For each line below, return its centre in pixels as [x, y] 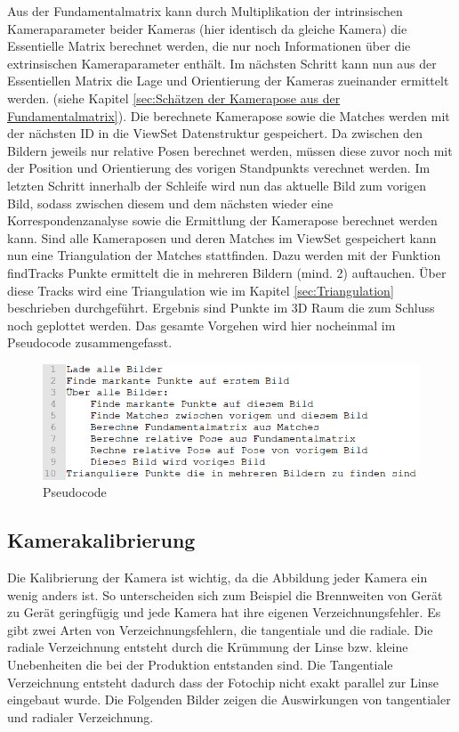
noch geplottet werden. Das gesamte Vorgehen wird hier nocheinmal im [201, 325]
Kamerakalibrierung [101, 540]
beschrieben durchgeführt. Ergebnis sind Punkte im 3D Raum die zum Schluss [221, 308]
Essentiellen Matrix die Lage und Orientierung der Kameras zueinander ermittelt [228, 81]
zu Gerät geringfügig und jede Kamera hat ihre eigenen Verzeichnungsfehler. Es [224, 612]
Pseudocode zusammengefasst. [90, 342]
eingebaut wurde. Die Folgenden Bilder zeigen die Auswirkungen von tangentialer [229, 699]
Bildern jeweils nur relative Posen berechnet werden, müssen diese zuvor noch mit [230, 150]
